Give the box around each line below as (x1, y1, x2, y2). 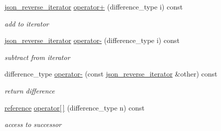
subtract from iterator (4, 51, 70, 62)
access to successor (4, 119, 61, 129)
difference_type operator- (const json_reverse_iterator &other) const (4, 68, 218, 79)
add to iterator (4, 18, 49, 28)
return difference (4, 85, 55, 95)
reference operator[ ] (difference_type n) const (4, 102, 145, 112)
